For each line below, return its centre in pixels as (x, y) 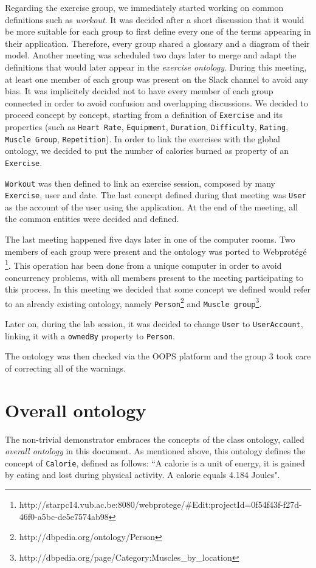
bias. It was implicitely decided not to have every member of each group (139, 91)
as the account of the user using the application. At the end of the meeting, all (152, 206)
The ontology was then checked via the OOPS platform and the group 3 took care (158, 356)
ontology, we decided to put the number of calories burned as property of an (147, 151)
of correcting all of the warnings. (65, 368)
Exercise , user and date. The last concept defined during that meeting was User (156, 195)
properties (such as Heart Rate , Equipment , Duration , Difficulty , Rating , (147, 126)
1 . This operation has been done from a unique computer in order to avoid (143, 264)
